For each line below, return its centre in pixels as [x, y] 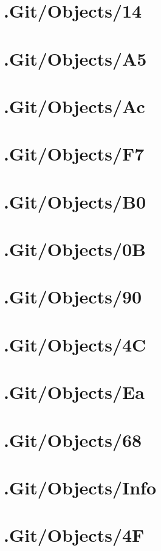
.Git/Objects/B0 [75, 201]
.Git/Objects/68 [73, 439]
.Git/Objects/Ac [74, 106]
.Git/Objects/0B [75, 249]
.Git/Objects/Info [80, 487]
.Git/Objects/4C [75, 344]
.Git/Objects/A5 [75, 58]
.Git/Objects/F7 [74, 154]
